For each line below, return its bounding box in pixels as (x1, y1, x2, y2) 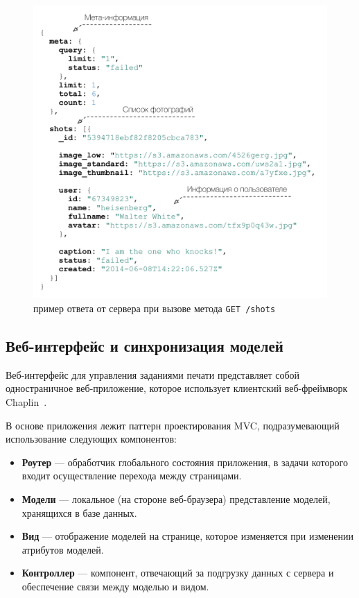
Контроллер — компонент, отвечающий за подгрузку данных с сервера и (21, 565, 334, 580)
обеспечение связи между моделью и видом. (21, 579, 209, 593)
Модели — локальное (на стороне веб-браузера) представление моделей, (21, 491, 331, 506)
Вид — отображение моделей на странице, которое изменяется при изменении (21, 529, 354, 543)
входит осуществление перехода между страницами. (21, 468, 242, 483)
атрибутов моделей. (21, 542, 104, 556)
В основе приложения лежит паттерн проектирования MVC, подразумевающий (6, 418, 340, 432)
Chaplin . (6, 394, 47, 409)
